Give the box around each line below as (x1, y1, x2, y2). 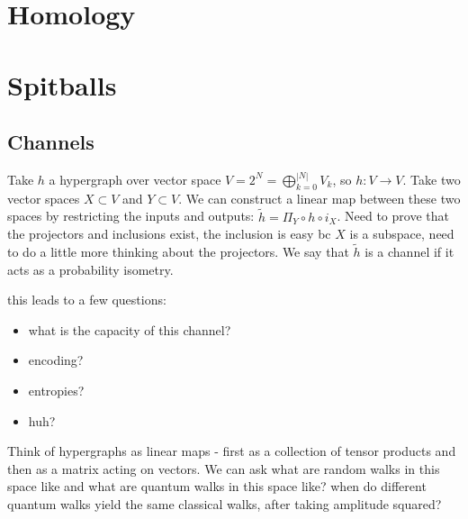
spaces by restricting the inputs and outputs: (7, 206, 255, 225)
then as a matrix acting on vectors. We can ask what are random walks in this (7, 459, 440, 478)
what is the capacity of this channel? (28, 320, 231, 339)
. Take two (402, 169, 461, 188)
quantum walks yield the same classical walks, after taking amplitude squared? (7, 494, 442, 513)
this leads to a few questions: (7, 290, 166, 309)
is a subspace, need (349, 224, 454, 243)
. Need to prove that (337, 206, 449, 225)
